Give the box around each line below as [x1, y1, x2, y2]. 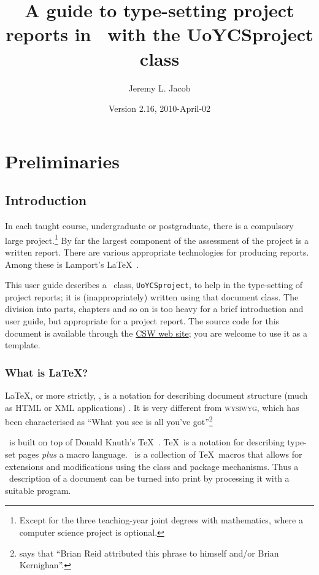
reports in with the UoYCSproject [6, 22, 313, 47]
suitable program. [5, 483, 71, 496]
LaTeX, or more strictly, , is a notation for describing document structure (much [5, 388, 308, 401]
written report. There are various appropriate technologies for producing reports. [5, 245, 309, 258]
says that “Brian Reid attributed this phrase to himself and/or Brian [19, 546, 279, 559]
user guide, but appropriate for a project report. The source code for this [5, 314, 280, 327]
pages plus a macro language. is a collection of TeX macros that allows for [18, 447, 302, 460]
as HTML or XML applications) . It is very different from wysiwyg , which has [5, 401, 299, 413]
